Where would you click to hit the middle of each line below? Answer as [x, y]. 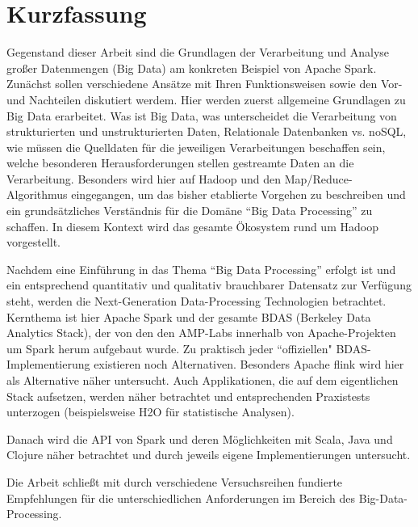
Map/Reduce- [318, 178]
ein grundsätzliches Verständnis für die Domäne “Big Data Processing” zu [190, 211]
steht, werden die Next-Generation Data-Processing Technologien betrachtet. [196, 301]
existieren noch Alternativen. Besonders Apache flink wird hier [249, 364]
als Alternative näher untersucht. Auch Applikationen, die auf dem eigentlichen [203, 380]
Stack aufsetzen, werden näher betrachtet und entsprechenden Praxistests [188, 396]
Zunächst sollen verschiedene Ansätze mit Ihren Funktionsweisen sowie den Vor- [205, 84]
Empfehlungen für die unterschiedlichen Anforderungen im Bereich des [181, 497]
